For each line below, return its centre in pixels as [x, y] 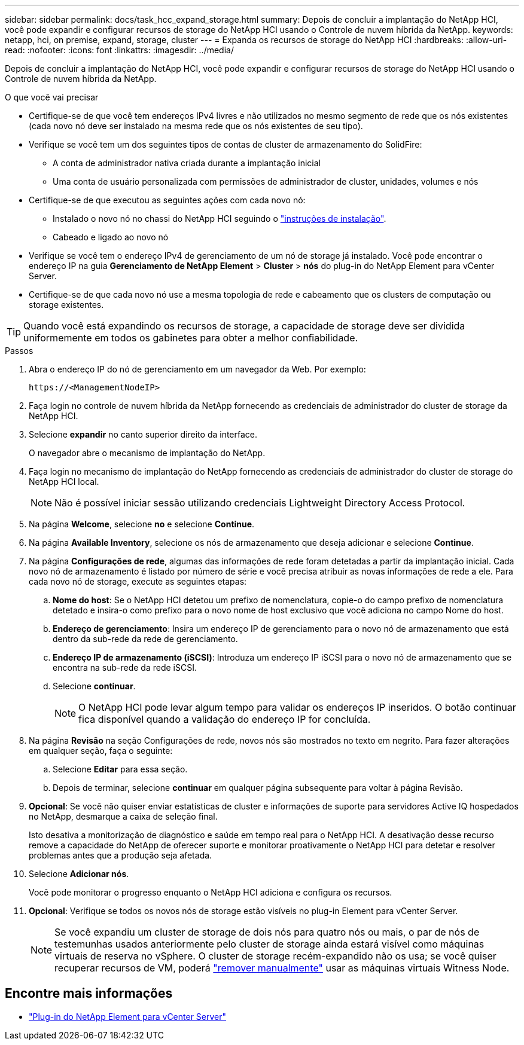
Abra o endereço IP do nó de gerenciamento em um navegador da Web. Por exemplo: [197, 369]
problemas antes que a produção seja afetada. [121, 855]
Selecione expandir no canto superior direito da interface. [143, 434]
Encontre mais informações [89, 994]
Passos [19, 351]
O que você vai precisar [52, 97]
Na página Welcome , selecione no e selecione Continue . [142, 524]
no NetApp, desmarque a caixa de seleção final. [123, 816]
